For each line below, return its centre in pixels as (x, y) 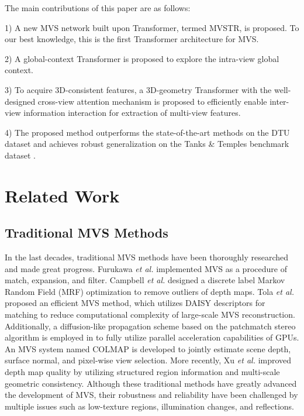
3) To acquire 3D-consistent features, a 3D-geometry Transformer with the (138, 89)
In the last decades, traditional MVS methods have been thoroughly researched (147, 257)
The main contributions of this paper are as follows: (98, 8)
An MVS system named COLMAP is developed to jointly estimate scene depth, (148, 348)
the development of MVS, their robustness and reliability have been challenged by (151, 395)
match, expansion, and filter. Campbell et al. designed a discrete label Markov (145, 280)
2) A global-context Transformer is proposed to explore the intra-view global (142, 58)
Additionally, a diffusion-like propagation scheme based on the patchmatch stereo (150, 326)
